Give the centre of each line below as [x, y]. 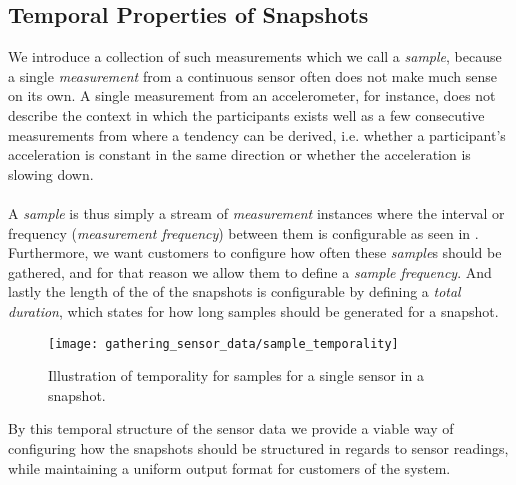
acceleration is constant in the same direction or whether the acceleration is [239, 154]
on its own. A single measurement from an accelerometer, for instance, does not [252, 95]
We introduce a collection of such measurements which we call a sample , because [255, 56]
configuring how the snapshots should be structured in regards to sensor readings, [258, 447]
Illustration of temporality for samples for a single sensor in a [236, 375]
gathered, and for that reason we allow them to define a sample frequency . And [250, 271]
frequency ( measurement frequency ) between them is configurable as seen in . [243, 232]
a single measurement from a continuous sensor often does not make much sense [252, 75]
